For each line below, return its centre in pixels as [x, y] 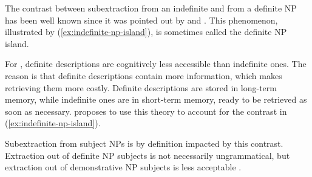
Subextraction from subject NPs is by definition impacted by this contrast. [144, 143]
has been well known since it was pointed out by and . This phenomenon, [141, 20]
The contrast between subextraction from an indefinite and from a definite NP [151, 8]
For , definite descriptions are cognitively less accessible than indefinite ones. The [156, 64]
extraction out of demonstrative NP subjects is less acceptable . [123, 167]
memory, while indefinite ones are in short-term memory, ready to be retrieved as [156, 99]
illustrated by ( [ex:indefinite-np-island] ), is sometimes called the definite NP [146, 32]
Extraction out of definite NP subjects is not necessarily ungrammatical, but [148, 155]
